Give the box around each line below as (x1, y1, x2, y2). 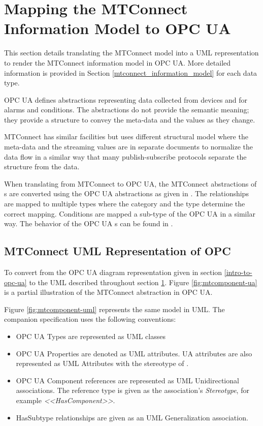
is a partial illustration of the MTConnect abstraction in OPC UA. (4, 287, 213, 297)
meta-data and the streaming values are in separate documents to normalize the (4, 141, 253, 152)
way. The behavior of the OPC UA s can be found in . (4, 218, 173, 229)
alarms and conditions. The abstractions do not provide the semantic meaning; (4, 104, 249, 115)
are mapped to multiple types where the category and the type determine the (4, 198, 245, 209)
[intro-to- (224, 267, 252, 278)
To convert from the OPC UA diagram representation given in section (4, 267, 222, 278)
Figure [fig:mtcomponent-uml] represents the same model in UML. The (4, 303, 225, 314)
